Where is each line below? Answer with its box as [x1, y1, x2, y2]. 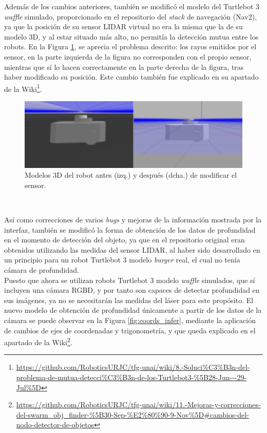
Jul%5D [16, 382, 42, 392]
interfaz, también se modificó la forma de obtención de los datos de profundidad [4, 224, 256, 235]
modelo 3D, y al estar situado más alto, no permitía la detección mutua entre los [4, 31, 259, 42]
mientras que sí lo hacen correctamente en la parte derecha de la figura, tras [4, 61, 244, 72]
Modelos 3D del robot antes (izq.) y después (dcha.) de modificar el [25, 170, 237, 180]
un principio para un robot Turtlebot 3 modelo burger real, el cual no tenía [4, 254, 240, 265]
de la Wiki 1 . [4, 82, 42, 94]
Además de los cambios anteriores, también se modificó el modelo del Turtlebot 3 [4, 1, 260, 11]
